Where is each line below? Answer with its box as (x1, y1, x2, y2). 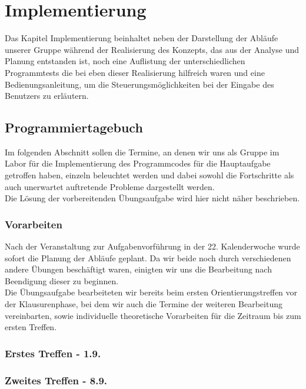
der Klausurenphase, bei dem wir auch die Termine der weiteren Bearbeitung (5, 298, 282, 310)
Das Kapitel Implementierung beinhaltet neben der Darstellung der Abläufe (5, 32, 278, 44)
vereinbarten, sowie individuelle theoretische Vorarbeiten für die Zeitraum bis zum (5, 309, 301, 321)
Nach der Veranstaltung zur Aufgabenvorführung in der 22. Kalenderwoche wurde (5, 240, 300, 252)
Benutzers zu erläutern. (5, 89, 89, 102)
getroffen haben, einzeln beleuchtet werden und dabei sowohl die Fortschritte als (5, 169, 294, 181)
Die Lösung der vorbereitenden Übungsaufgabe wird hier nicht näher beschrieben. (5, 192, 300, 204)
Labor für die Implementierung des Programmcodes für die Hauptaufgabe (5, 157, 271, 169)
